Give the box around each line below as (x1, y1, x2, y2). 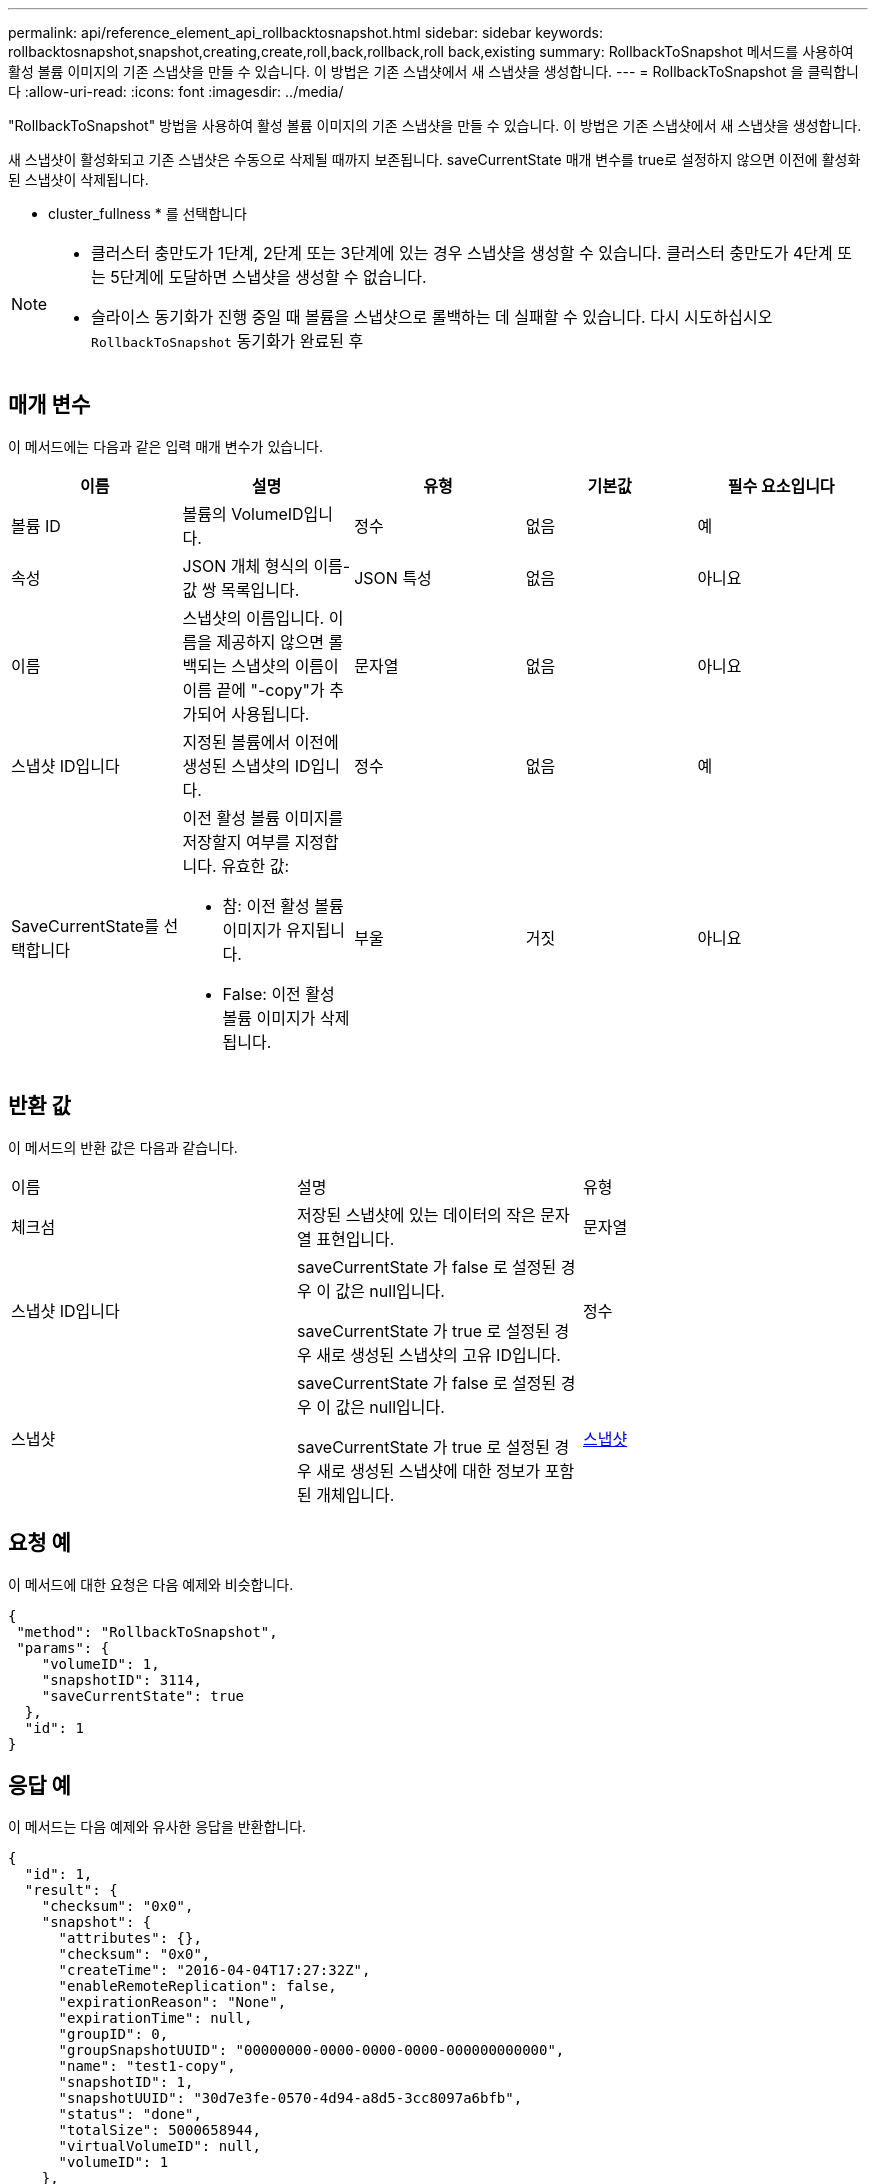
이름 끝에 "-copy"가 (182, 679, 325, 700)
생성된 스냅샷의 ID (182, 755, 311, 776)
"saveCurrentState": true (41, 1687, 245, 1704)
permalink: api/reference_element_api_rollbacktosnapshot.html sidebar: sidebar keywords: (8, 24, 604, 41)
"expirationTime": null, (58, 2010, 253, 2027)
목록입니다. (221, 579, 300, 600)
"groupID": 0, (58, 2026, 169, 2043)
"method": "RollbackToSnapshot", (16, 1623, 278, 1640)
